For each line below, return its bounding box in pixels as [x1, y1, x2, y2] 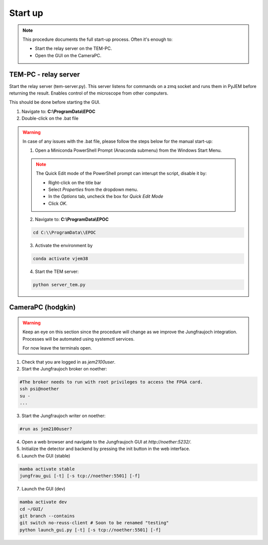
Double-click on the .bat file [21, 115, 79, 121]
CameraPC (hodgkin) [9, 303, 76, 312]
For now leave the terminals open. [22, 345, 92, 351]
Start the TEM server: [35, 269, 79, 274]
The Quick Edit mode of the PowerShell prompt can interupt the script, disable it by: [36, 171, 207, 177]
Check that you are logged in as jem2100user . [21, 359, 116, 365]
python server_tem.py [33, 282, 86, 288]
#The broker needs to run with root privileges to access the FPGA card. [19, 379, 203, 385]
